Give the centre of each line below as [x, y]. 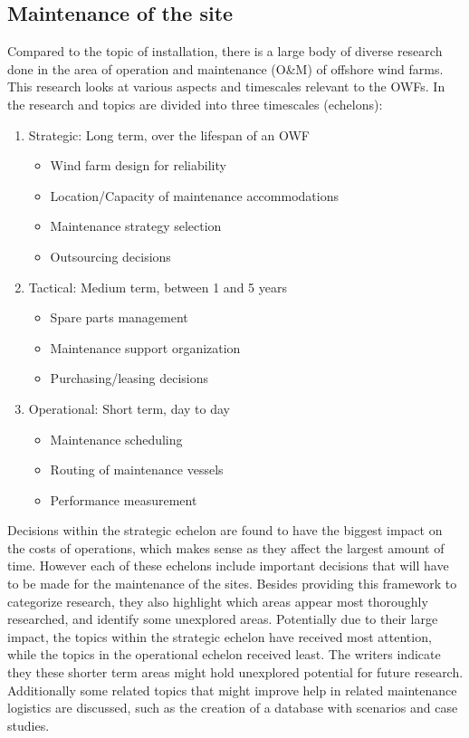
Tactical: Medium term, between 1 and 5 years [158, 287]
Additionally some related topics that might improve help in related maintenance [232, 690]
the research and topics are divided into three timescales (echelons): [195, 104]
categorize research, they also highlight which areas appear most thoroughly [218, 601]
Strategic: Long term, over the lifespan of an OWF [169, 134]
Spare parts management [119, 317]
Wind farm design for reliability [138, 165]
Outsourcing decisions [110, 256]
